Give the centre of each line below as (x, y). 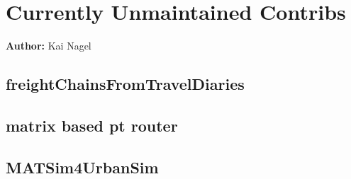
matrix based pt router (92, 125)
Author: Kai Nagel (49, 46)
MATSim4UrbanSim (82, 167)
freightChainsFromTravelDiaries (125, 84)
